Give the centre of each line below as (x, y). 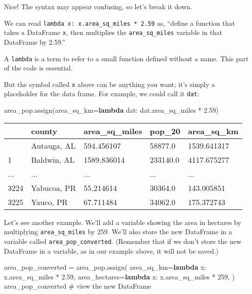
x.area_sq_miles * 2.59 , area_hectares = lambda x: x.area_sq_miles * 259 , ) (119, 276)
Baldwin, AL (53, 159)
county (44, 131)
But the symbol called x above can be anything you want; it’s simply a (109, 84)
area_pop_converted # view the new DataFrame (78, 286)
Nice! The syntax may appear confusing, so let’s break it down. (98, 6)
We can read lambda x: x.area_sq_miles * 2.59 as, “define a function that (119, 23)
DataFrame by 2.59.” (35, 42)
